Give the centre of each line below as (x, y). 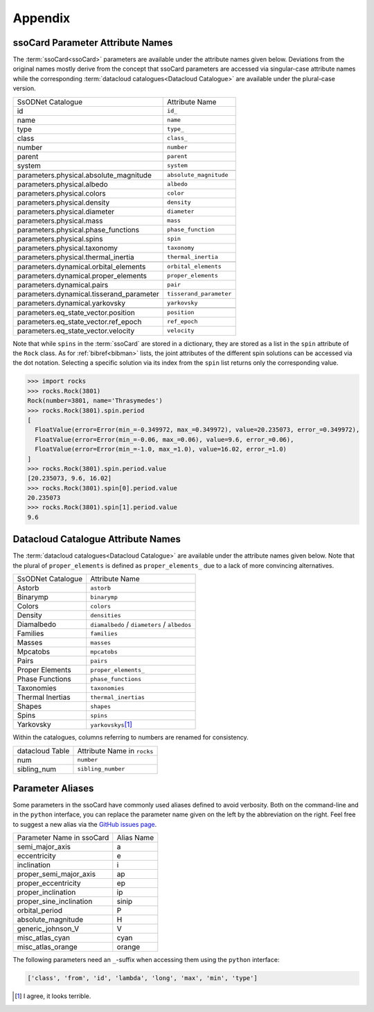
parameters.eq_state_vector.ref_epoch (79, 321)
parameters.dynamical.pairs (63, 284)
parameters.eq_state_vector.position (76, 312)
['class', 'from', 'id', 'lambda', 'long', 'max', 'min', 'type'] (142, 978)
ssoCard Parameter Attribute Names (93, 43)
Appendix (42, 18)
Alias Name (135, 838)
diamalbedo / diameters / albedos (141, 624)
